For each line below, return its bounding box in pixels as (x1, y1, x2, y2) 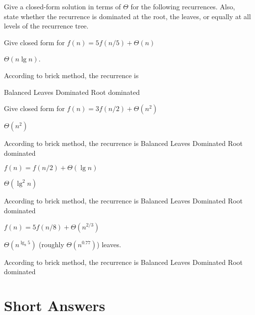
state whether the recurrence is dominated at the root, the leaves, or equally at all (4, 11, 251, 21)
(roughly (39, 239, 64, 249)
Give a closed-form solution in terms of (4, 1, 121, 11)
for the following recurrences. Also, (130, 1, 235, 11)
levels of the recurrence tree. (4, 21, 89, 31)
